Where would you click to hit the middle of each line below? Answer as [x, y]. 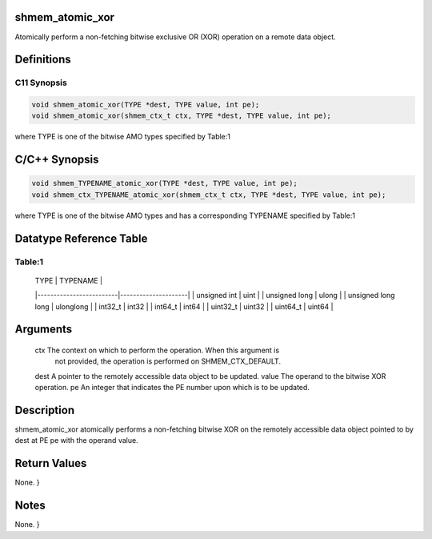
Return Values [51, 463]
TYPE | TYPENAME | [69, 280]
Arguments [44, 330]
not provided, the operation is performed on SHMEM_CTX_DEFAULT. [168, 361]
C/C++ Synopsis [57, 160]
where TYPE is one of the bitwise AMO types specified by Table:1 [123, 137]
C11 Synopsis [41, 82]
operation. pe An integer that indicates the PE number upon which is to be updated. [172, 388]
